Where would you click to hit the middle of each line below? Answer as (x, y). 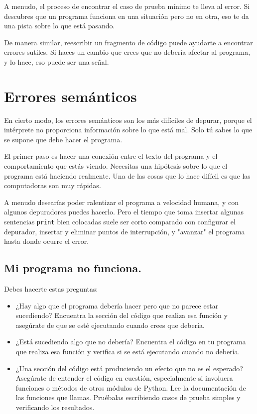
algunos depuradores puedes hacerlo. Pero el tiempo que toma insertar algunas (124, 212)
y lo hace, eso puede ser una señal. (57, 61)
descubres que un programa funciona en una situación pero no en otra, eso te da (127, 16)
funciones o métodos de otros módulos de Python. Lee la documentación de (131, 387)
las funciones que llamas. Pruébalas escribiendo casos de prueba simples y (128, 397)
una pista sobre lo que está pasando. (60, 26)
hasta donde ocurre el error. (47, 241)
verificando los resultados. (55, 407)
